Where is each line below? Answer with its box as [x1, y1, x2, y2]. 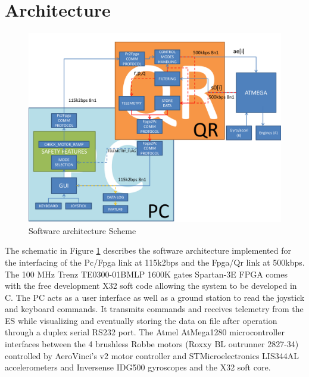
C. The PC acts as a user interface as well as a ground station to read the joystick [5, 291, 305, 303]
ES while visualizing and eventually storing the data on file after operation [5, 314, 277, 326]
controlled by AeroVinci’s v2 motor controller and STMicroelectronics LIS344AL [5, 349, 299, 362]
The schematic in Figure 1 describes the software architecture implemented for [5, 244, 291, 257]
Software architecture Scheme [29, 224, 136, 236]
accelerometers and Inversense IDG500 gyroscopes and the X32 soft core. [5, 361, 271, 373]
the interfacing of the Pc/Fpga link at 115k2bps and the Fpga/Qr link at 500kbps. [5, 256, 305, 268]
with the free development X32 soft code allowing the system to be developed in [5, 279, 297, 292]
